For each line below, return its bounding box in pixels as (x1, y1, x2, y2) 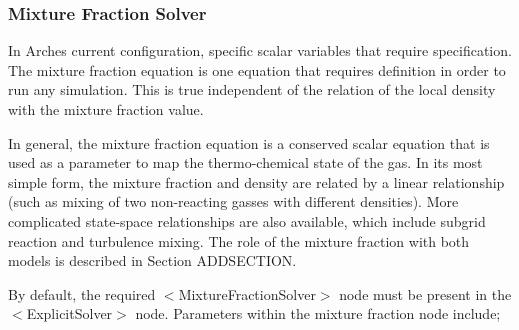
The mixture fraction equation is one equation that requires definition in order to (8, 59, 506, 80)
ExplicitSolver (26, 303, 113, 324)
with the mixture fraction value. (8, 99, 204, 119)
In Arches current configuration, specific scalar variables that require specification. (8, 40, 512, 61)
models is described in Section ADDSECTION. (8, 250, 297, 271)
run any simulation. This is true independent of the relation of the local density (8, 79, 496, 100)
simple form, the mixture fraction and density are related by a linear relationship (8, 171, 505, 192)
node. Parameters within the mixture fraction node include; (135, 303, 501, 324)
